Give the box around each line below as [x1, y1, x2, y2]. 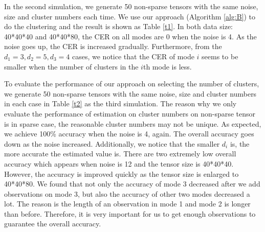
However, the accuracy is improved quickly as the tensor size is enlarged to [4, 168, 239, 179]
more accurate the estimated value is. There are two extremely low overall [4, 148, 236, 159]
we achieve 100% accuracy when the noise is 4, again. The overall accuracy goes [4, 128, 254, 139]
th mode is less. [143, 61, 192, 72]
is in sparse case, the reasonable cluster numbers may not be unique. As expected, [4, 118, 261, 129]
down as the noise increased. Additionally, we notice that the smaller [4, 138, 220, 149]
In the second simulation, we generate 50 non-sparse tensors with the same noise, [4, 1, 258, 11]
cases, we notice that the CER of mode [72, 51, 194, 61]
